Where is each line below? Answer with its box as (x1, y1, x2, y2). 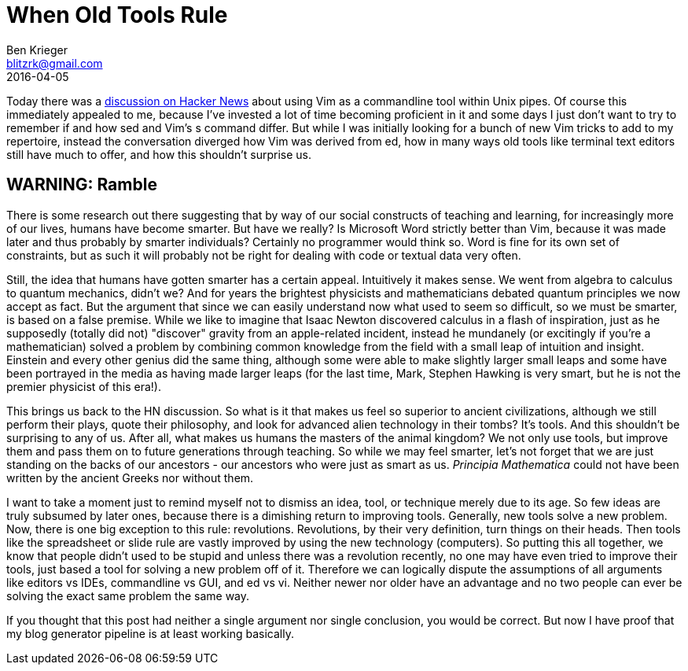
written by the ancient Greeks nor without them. (6, 470, 254, 485)
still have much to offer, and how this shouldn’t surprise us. (6, 147, 311, 161)
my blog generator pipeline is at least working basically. (6, 626, 294, 640)
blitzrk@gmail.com (6, 56, 103, 70)
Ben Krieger (6, 42, 68, 57)
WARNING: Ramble (6, 175, 157, 195)
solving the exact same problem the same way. (6, 588, 250, 603)
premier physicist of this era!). (6, 379, 161, 393)
